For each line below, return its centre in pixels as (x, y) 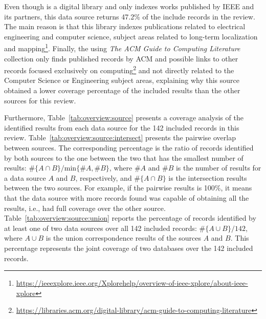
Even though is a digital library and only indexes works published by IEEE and (129, 6)
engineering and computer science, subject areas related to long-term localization (131, 36)
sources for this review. (40, 100)
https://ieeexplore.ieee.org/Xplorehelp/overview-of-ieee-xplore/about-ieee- (132, 283)
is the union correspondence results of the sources (124, 238)
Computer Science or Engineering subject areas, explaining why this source (122, 80)
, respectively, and (104, 177)
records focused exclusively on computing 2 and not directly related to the (119, 69)
